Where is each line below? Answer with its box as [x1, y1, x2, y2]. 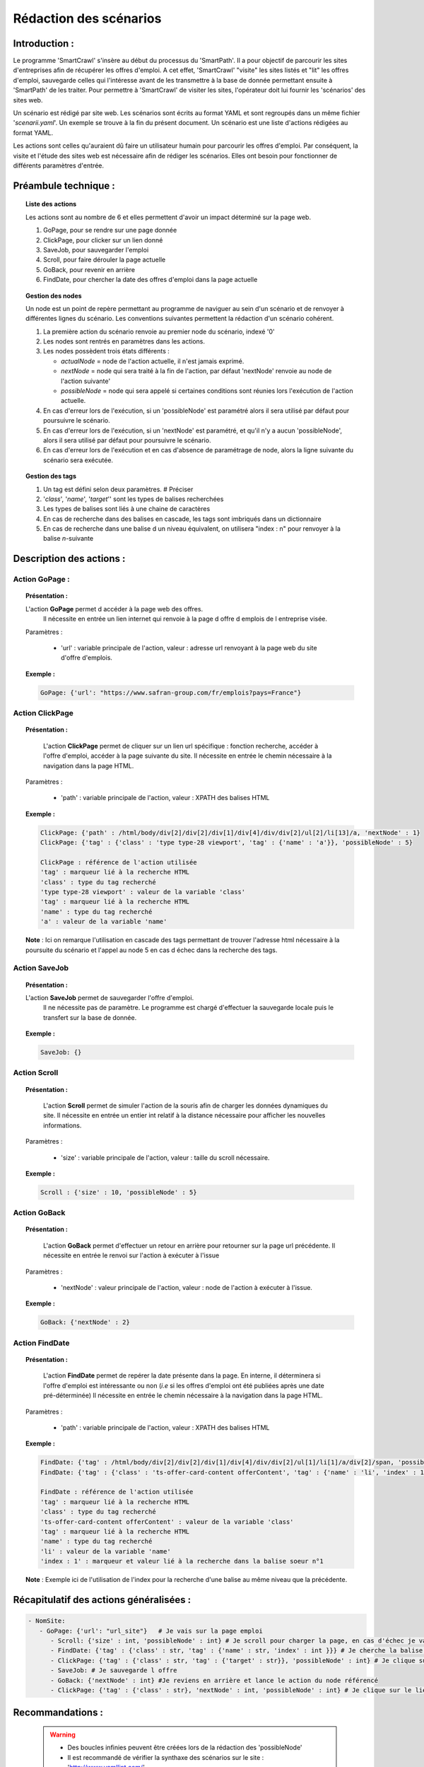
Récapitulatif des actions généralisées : [13, 1594, 191, 1606]
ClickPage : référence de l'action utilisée [40, 858, 197, 866]
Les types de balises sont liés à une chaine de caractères [43, 505, 211, 513]
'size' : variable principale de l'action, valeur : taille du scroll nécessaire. [61, 1153, 270, 1162]
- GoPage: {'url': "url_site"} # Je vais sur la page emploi [39, 1626, 263, 1635]
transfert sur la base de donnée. [43, 1013, 137, 1021]
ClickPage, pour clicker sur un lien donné [43, 235, 163, 244]
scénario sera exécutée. [43, 456, 113, 464]
